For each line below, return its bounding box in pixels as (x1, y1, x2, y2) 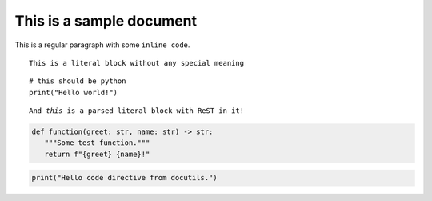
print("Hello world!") (29, 88, 118, 97)
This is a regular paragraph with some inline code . (14, 40, 190, 50)
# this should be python (29, 77, 126, 86)
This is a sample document (14, 12, 198, 30)
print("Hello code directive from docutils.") (31, 173, 218, 183)
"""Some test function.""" (44, 139, 150, 147)
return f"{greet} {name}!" (44, 149, 150, 159)
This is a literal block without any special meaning (29, 58, 244, 67)
